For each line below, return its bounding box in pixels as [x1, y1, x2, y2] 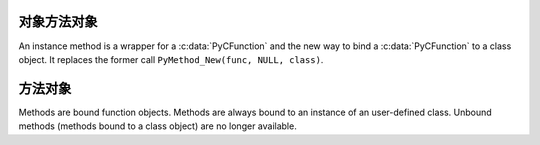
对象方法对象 [18, 13, 98, 30]
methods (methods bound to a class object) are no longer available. [18, 120, 297, 132]
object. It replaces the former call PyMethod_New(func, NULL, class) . [18, 53, 324, 65]
